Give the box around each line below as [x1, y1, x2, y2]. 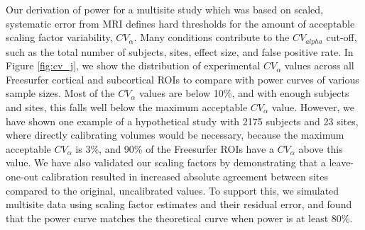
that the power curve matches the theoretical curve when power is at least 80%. [6, 210, 353, 225]
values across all [284, 58, 354, 73]
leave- [329, 155, 354, 170]
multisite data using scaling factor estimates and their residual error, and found [6, 197, 352, 212]
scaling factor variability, [6, 30, 113, 45]
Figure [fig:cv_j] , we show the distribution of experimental [6, 58, 261, 73]
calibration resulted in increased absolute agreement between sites [41, 168, 328, 183]
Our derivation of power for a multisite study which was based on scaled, [6, 2, 323, 16]
